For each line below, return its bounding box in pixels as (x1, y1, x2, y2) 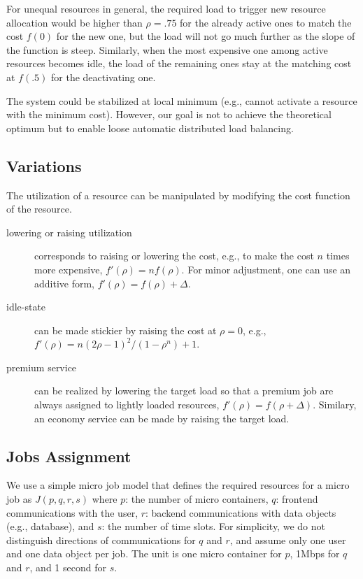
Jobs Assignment (6, 445, 131, 466)
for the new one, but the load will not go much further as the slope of (56, 29, 355, 43)
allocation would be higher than (6, 15, 143, 29)
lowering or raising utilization (6, 224, 132, 239)
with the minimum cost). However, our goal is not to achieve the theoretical (6, 107, 332, 122)
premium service (6, 359, 77, 374)
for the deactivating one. (51, 69, 156, 84)
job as (6, 492, 32, 506)
